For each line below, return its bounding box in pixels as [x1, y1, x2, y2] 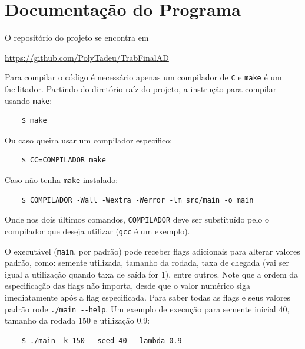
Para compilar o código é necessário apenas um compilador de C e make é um [5, 71, 282, 83]
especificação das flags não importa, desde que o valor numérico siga [5, 279, 250, 292]
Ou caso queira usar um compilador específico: [5, 133, 173, 146]
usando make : [5, 94, 52, 106]
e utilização [93, 314, 134, 327]
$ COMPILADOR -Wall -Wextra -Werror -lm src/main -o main [21, 195, 254, 204]
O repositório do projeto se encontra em [5, 31, 149, 44]
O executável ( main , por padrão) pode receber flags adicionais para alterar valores [5, 244, 300, 257]
